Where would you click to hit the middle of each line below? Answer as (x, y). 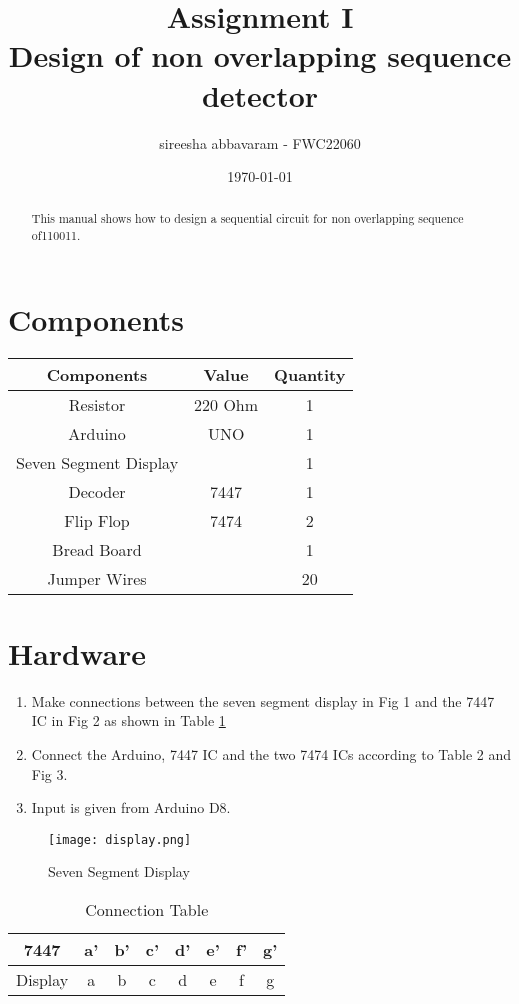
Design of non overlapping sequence (260, 55)
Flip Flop (97, 520)
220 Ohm (226, 404)
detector (260, 94)
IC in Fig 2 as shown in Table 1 (128, 720)
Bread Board (97, 549)
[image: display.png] (120, 839)
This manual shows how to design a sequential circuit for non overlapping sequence (247, 218)
